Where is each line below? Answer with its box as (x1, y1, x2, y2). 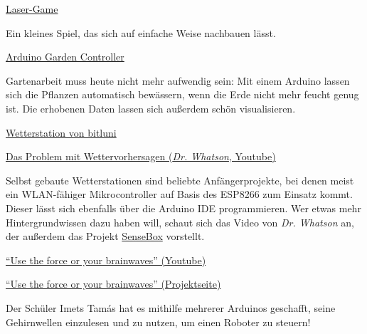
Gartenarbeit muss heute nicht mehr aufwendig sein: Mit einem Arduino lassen (6, 73, 350, 88)
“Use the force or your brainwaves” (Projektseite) (6, 276, 221, 291)
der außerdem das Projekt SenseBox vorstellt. (6, 229, 205, 244)
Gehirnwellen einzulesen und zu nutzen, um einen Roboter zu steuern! (6, 314, 311, 329)
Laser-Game (6, 1, 58, 16)
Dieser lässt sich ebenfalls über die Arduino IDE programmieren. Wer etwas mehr (6, 200, 361, 215)
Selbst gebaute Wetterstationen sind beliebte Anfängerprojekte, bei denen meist (6, 172, 354, 187)
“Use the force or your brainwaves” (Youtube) (6, 252, 206, 267)
